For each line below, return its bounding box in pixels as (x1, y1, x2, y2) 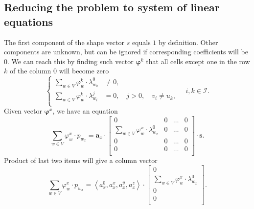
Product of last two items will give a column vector (4, 155, 158, 165)
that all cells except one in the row (146, 56, 250, 66)
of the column (9, 66, 51, 76)
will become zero (59, 66, 109, 76)
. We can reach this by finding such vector (7, 56, 134, 66)
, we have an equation (52, 106, 118, 116)
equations (4, 14, 53, 29)
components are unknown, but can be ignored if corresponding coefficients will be (4, 46, 248, 57)
